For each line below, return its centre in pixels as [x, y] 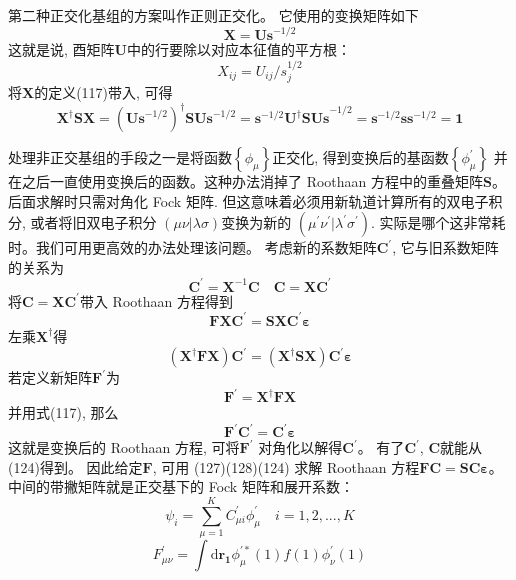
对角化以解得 [300, 447]
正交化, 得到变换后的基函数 [360, 157]
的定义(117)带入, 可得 [103, 91]
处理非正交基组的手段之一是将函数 [120, 157]
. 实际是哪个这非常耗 [438, 222]
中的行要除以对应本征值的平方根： [238, 49]
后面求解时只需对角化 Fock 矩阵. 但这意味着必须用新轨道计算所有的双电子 [248, 200]
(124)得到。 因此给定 [75, 466]
